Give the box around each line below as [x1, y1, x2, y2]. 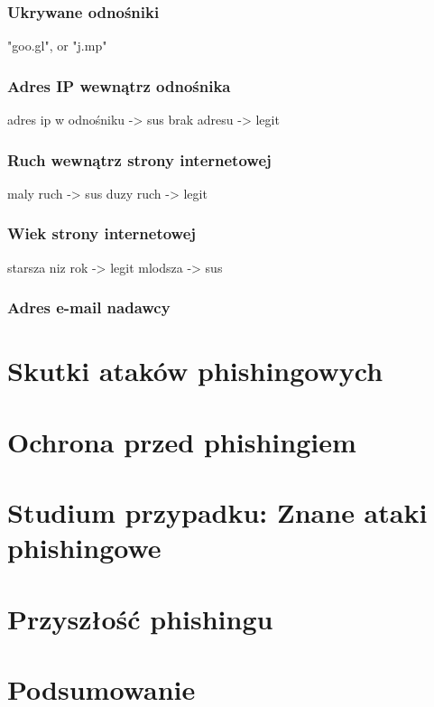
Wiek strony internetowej [7, 222, 197, 245]
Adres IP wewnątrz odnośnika [7, 74, 231, 97]
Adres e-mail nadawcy [7, 296, 171, 319]
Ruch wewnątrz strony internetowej [7, 148, 272, 171]
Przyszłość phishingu [7, 600, 273, 637]
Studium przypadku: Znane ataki [7, 494, 428, 531]
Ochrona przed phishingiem [7, 423, 356, 460]
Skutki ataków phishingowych [7, 352, 383, 389]
